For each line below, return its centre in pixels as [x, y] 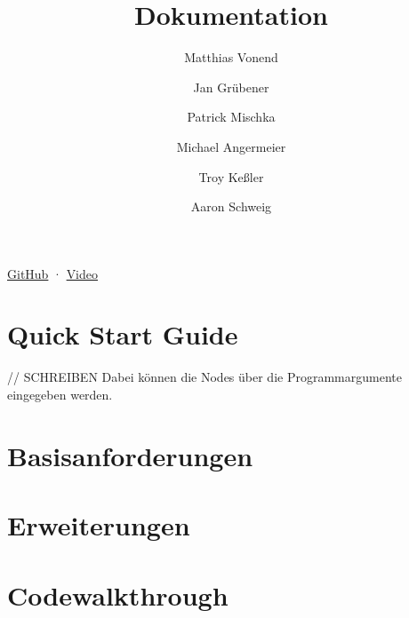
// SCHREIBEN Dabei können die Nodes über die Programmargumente [204, 377]
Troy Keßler [231, 176]
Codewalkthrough [118, 594]
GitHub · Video [53, 273]
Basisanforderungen [130, 455]
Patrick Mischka [231, 117]
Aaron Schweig [231, 206]
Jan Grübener [231, 87]
